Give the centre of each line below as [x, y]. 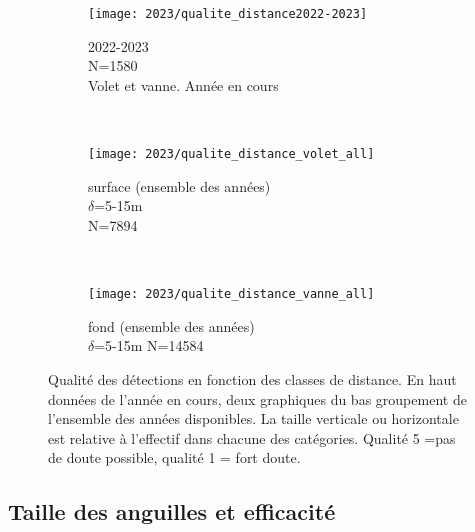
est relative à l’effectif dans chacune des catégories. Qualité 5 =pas [252, 437]
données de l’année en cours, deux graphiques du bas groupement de [257, 398]
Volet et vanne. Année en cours [183, 84]
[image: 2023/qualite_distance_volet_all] [231, 154]
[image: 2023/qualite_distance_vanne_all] [231, 294]
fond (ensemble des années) [171, 325]
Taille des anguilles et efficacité [172, 511]
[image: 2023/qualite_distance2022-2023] [228, 14]
